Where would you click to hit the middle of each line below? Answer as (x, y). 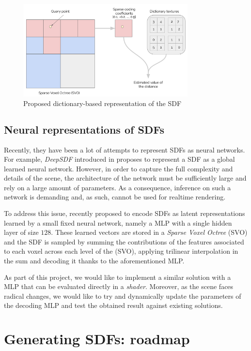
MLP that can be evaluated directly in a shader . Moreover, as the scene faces (119, 286)
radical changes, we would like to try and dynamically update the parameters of (123, 296)
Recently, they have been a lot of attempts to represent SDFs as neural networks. (125, 149)
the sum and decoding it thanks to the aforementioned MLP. (94, 261)
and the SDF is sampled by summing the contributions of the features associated (124, 241)
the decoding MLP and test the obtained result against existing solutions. (113, 305)
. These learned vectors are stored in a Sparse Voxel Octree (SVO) (149, 232)
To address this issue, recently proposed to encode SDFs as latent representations (125, 213)
